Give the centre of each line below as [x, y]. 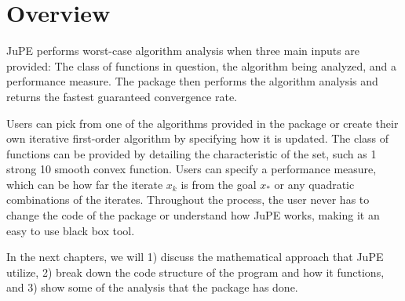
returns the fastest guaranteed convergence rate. [122, 96]
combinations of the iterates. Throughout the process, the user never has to [188, 199]
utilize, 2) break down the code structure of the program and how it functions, [195, 272]
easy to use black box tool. [71, 230]
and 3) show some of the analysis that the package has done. [152, 287]
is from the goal [219, 184]
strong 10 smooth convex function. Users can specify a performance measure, [192, 169]
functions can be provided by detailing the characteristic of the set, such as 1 [192, 153]
